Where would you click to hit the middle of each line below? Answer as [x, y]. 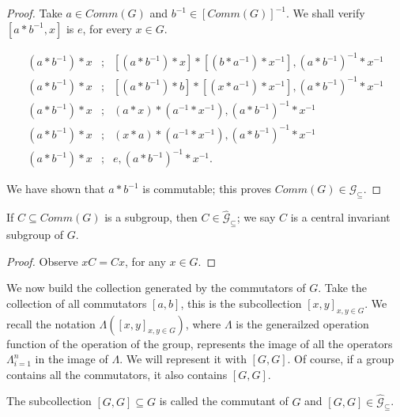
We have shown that [56, 189]
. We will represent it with [183, 359]
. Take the [343, 288]
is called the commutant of [224, 401]
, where [203, 323]
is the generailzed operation [302, 323]
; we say [256, 217]
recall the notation [51, 323]
